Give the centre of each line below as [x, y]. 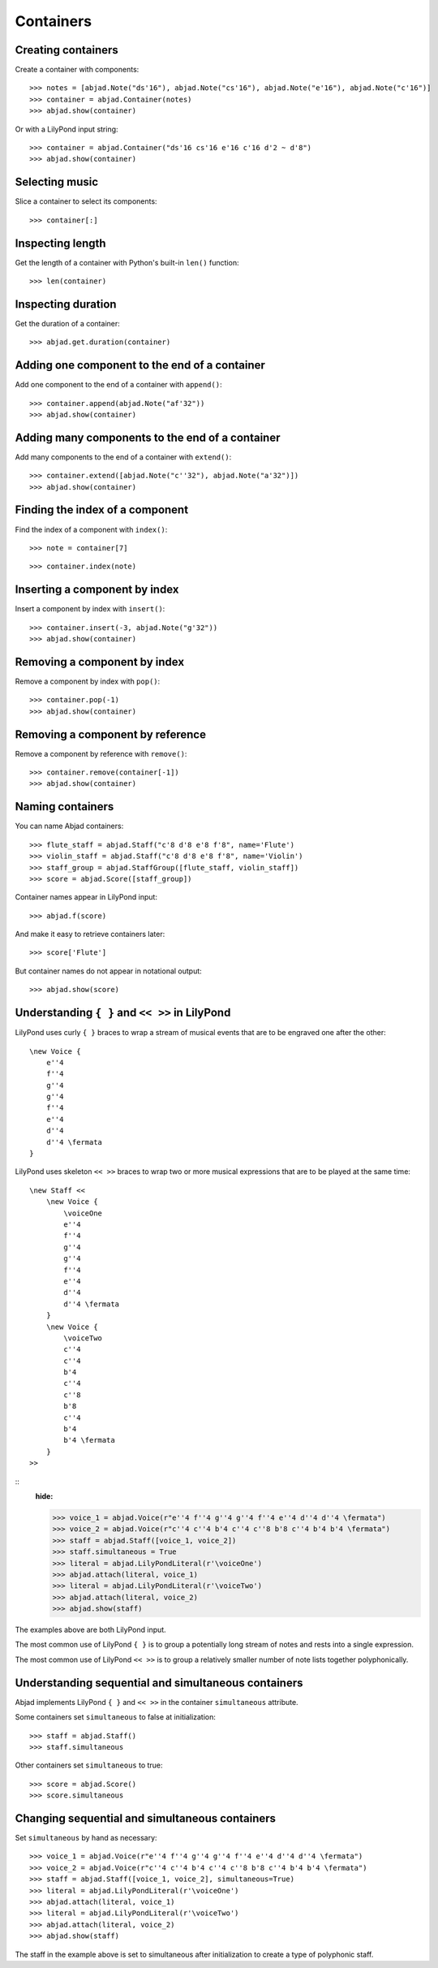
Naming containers [64, 807]
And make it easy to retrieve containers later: [90, 934]
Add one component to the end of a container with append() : [118, 385]
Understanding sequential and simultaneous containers [159, 1683]
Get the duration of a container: [68, 323]
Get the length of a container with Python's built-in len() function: [127, 262]
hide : [44, 1496]
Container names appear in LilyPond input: [86, 897]
